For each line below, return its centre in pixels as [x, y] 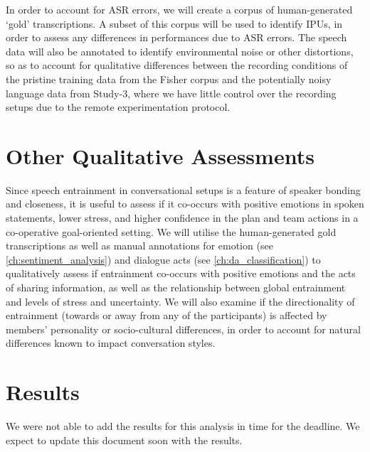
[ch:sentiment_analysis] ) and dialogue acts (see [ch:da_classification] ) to [163, 259]
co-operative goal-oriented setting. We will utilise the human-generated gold [171, 231]
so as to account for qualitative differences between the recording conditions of [177, 65]
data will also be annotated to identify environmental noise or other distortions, [180, 51]
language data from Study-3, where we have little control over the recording [171, 93]
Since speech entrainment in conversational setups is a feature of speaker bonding [183, 189]
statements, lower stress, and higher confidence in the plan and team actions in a [182, 218]
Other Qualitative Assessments [160, 155]
